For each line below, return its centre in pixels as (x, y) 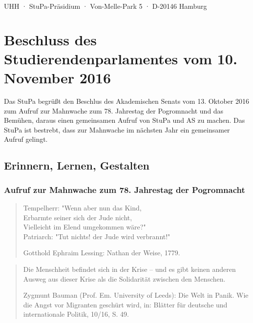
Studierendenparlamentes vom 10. (121, 58)
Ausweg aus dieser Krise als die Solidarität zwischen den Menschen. (124, 278)
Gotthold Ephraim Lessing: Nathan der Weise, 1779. (102, 253)
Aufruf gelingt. (26, 139)
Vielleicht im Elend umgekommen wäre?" (84, 227)
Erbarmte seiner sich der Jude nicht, (78, 217)
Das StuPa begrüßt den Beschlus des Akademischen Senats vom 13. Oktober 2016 (126, 101)
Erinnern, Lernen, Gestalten (77, 165)
